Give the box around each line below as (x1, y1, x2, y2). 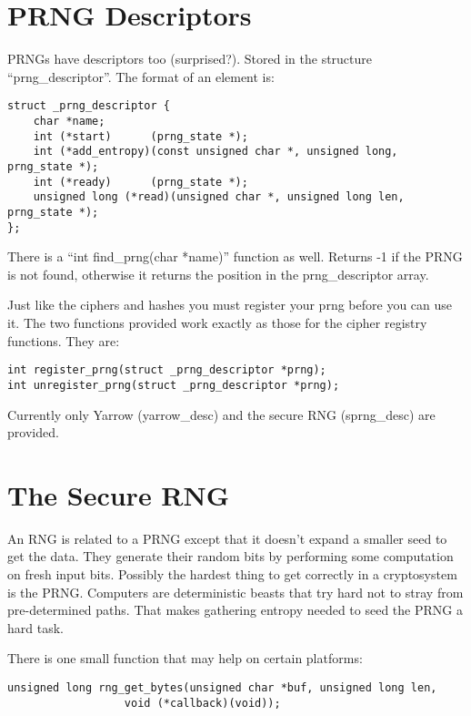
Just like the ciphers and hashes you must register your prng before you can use (7, 295, 453, 314)
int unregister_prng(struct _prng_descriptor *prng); (7, 378, 340, 392)
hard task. (7, 618, 64, 637)
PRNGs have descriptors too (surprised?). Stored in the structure (7, 49, 373, 68)
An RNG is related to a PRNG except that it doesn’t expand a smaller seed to (7, 528, 447, 547)
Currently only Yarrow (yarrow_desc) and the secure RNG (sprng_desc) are (7, 404, 436, 424)
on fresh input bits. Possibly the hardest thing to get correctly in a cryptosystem (7, 565, 457, 583)
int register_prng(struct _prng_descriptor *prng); (7, 363, 326, 377)
